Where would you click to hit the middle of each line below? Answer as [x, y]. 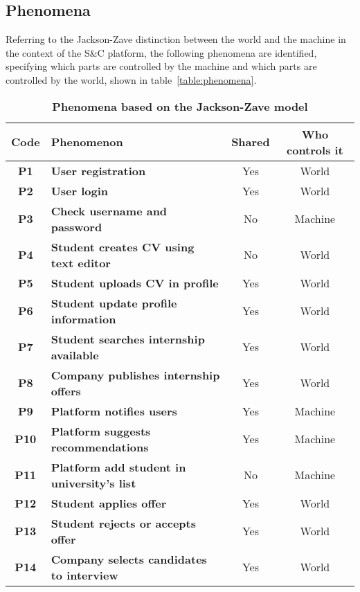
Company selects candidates [129, 559]
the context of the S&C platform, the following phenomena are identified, [161, 52]
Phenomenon [87, 142]
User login [80, 190]
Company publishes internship [135, 375]
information [83, 319]
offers [66, 391]
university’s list [93, 483]
